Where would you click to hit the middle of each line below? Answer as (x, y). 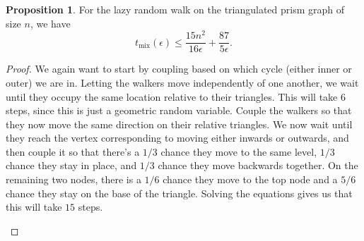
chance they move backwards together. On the (258, 165)
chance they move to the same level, (239, 151)
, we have (50, 23)
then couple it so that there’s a (73, 151)
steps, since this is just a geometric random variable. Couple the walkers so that (179, 110)
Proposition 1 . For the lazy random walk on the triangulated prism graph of (175, 9)
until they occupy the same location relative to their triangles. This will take (172, 96)
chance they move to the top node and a (250, 179)
